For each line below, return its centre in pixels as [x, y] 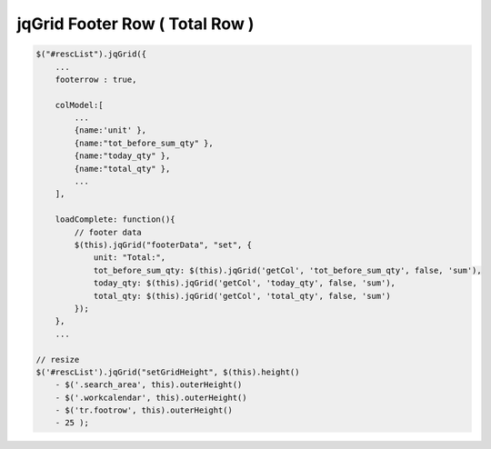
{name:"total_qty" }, [122, 169]
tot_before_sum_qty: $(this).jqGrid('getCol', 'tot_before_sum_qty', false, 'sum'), [287, 270]
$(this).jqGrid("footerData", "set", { [163, 245]
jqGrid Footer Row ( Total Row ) [135, 24]
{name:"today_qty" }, [122, 156]
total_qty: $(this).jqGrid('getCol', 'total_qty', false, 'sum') [242, 296]
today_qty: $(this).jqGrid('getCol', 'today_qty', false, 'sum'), [244, 283]
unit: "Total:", [130, 258]
